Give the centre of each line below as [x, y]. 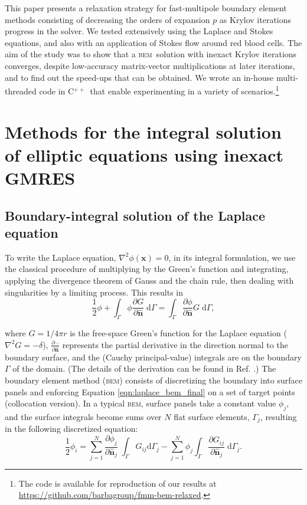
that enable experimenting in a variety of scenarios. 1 [184, 90]
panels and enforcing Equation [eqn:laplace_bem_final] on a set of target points [150, 391]
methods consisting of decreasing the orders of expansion [107, 19]
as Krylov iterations [255, 19]
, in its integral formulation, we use [232, 257]
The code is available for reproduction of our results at [117, 483]
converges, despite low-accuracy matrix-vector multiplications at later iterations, [150, 65]
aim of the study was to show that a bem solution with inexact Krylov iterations [151, 54]
